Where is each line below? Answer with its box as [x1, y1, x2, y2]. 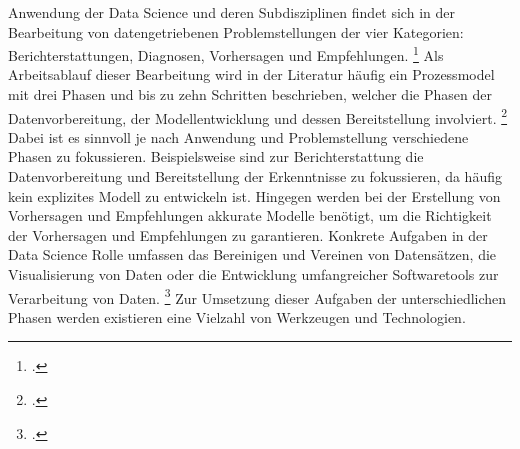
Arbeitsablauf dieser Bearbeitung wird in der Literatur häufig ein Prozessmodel [8, 64, 495, 85]
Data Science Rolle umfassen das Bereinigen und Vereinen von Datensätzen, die [8, 244, 497, 265]
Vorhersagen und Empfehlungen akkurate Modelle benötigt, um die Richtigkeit [8, 205, 492, 226]
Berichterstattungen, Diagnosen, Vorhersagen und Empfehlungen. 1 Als [8, 42, 444, 65]
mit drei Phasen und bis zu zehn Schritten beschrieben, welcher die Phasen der [8, 84, 492, 105]
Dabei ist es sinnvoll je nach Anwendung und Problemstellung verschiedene [8, 126, 469, 147]
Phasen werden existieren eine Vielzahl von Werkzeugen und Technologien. [8, 306, 466, 327]
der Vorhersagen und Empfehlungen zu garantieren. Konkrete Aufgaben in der [8, 224, 488, 245]
